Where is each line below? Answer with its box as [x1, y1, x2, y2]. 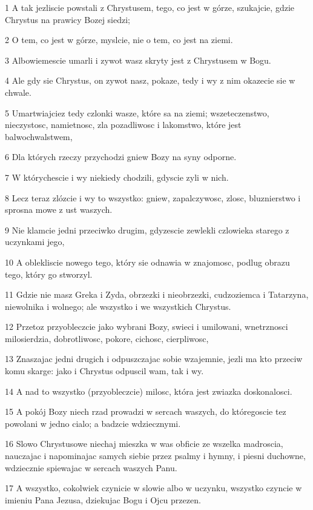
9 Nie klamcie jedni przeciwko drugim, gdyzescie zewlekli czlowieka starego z [5, 223, 289, 236]
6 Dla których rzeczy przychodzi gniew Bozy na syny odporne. [5, 150, 237, 163]
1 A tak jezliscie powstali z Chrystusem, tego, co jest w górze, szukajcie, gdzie [5, 1, 295, 13]
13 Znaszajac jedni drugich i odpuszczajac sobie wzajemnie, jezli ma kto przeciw [5, 352, 303, 365]
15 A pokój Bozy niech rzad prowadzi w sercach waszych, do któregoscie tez [5, 405, 286, 418]
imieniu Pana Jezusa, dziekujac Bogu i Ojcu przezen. [5, 493, 201, 506]
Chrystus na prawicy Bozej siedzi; [5, 13, 130, 25]
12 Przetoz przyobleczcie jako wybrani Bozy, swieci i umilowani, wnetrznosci [5, 320, 288, 333]
